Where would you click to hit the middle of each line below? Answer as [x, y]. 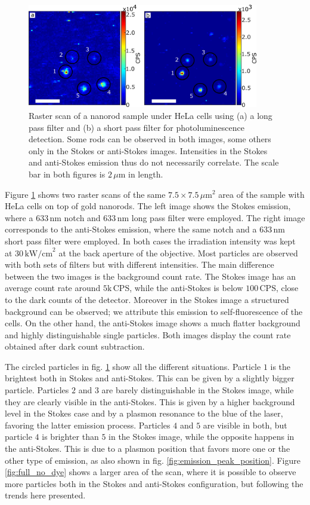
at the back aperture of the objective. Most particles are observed [178, 253]
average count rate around [53, 288]
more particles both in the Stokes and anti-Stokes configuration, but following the [154, 483]
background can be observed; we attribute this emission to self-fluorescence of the [154, 311]
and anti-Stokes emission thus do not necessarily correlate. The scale [154, 162]
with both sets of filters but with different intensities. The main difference [139, 264]
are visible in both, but [245, 425]
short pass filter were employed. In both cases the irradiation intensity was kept [150, 241]
